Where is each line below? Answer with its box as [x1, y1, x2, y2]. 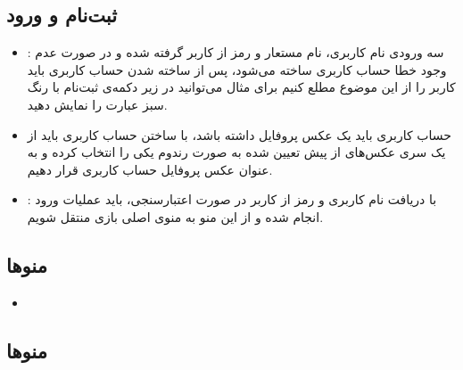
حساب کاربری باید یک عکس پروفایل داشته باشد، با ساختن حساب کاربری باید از [27, 125, 451, 144]
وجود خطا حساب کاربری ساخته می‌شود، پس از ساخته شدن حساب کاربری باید [27, 60, 447, 78]
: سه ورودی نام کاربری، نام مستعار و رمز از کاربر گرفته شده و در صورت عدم [27, 43, 444, 62]
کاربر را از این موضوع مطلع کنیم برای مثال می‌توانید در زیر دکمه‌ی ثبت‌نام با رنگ [27, 78, 456, 96]
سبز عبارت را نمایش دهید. [27, 95, 168, 113]
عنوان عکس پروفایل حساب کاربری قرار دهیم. [27, 160, 273, 178]
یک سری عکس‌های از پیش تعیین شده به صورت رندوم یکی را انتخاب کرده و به [27, 143, 446, 161]
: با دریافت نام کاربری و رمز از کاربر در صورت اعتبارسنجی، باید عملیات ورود [27, 190, 437, 209]
